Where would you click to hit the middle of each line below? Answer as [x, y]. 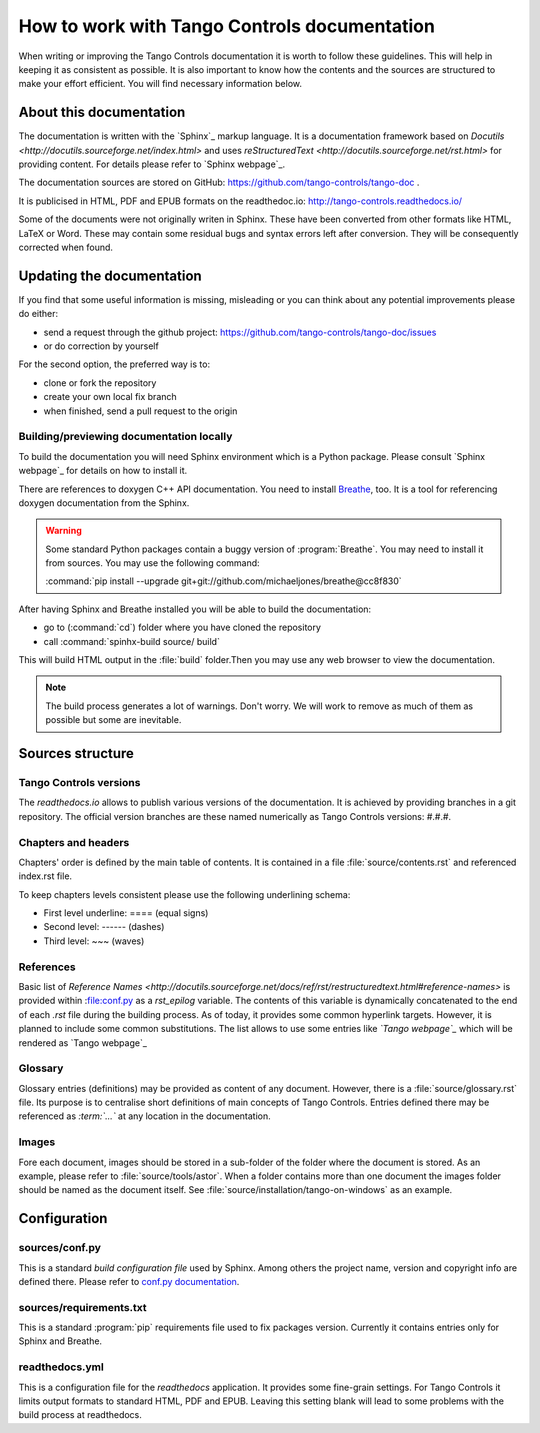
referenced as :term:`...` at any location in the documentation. [144, 1116]
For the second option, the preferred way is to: [114, 364]
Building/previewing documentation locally [125, 437]
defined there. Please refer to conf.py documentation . [129, 1281]
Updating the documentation [110, 275]
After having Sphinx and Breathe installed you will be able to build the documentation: [195, 609]
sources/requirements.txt [82, 1307]
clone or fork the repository [100, 382]
